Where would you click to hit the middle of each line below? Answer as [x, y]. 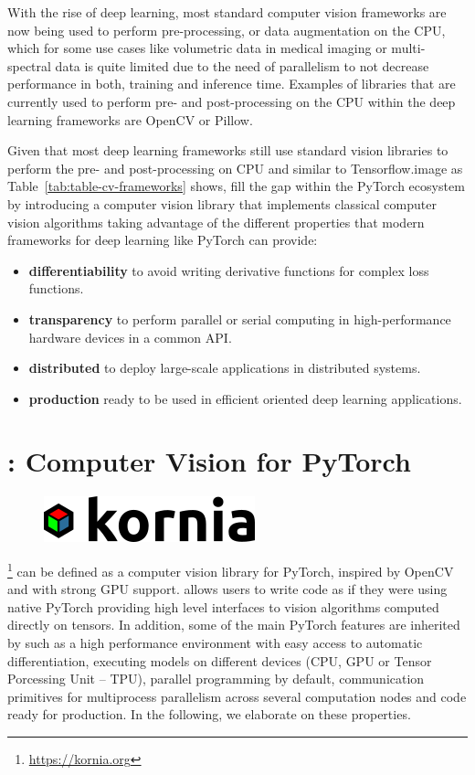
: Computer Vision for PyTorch [209, 461]
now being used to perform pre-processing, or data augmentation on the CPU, [227, 30]
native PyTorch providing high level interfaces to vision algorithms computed [223, 606]
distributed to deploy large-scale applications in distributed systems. [225, 368]
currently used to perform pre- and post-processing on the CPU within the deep [232, 101]
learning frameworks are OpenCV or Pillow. [130, 119]
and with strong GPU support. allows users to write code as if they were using [227, 589]
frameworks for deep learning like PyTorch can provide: [163, 240]
